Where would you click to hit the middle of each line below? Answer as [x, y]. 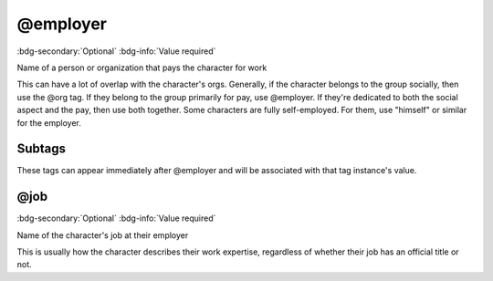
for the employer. [49, 122]
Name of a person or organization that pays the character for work [142, 68]
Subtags [42, 149]
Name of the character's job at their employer [103, 235]
